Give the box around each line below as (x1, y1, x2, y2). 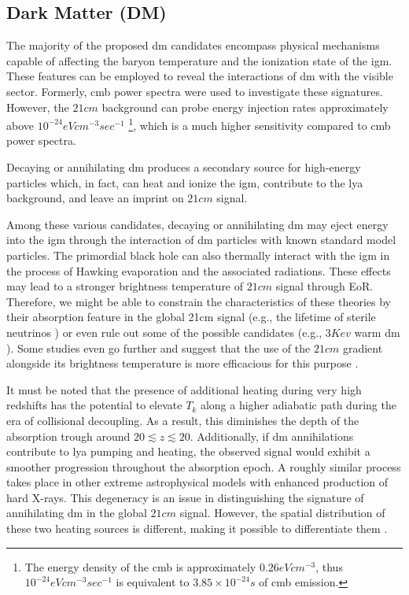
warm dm (354, 323, 400, 340)
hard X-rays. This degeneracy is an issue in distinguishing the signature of (6, 489, 364, 505)
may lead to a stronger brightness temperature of (6, 278, 244, 294)
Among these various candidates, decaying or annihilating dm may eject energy (6, 216, 389, 232)
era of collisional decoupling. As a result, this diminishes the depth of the (6, 412, 359, 428)
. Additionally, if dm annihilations (190, 427, 354, 444)
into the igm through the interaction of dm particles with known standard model (6, 231, 396, 248)
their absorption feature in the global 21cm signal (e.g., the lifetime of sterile (6, 309, 376, 325)
